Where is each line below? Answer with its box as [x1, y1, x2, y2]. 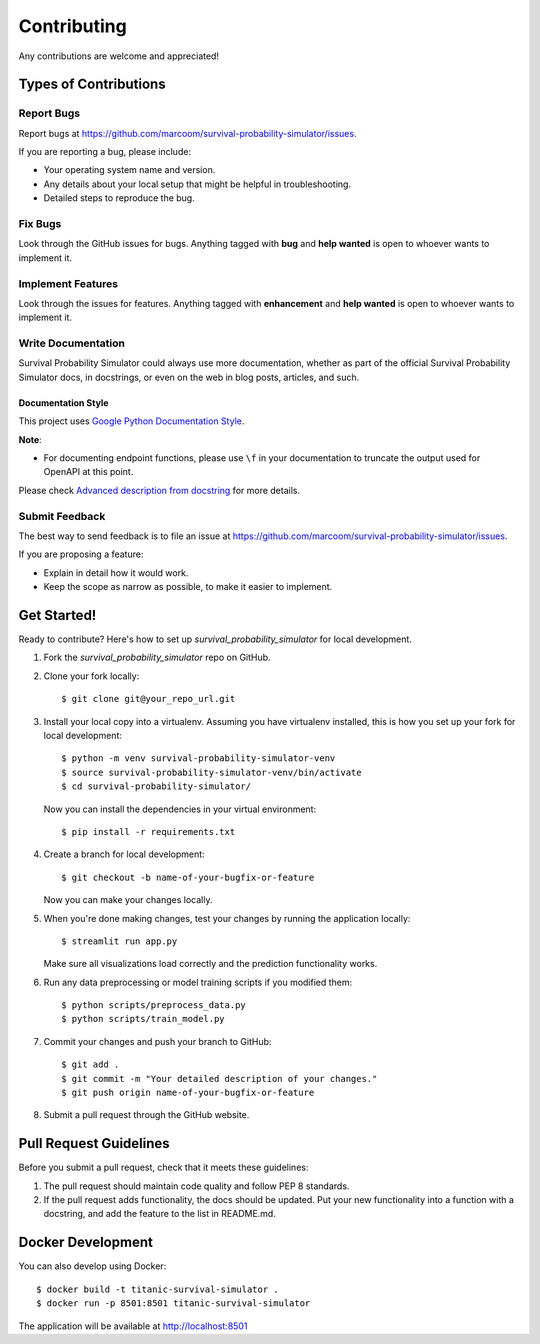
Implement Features [18, 276, 119, 290]
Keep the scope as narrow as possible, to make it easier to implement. [43, 581, 333, 593]
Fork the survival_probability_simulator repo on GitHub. [43, 651, 271, 664]
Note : [18, 433, 42, 445]
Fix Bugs [18, 217, 62, 231]
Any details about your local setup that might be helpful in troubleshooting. [43, 178, 352, 190]
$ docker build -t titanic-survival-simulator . [36, 1283, 279, 1295]
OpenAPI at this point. [43, 466, 134, 478]
